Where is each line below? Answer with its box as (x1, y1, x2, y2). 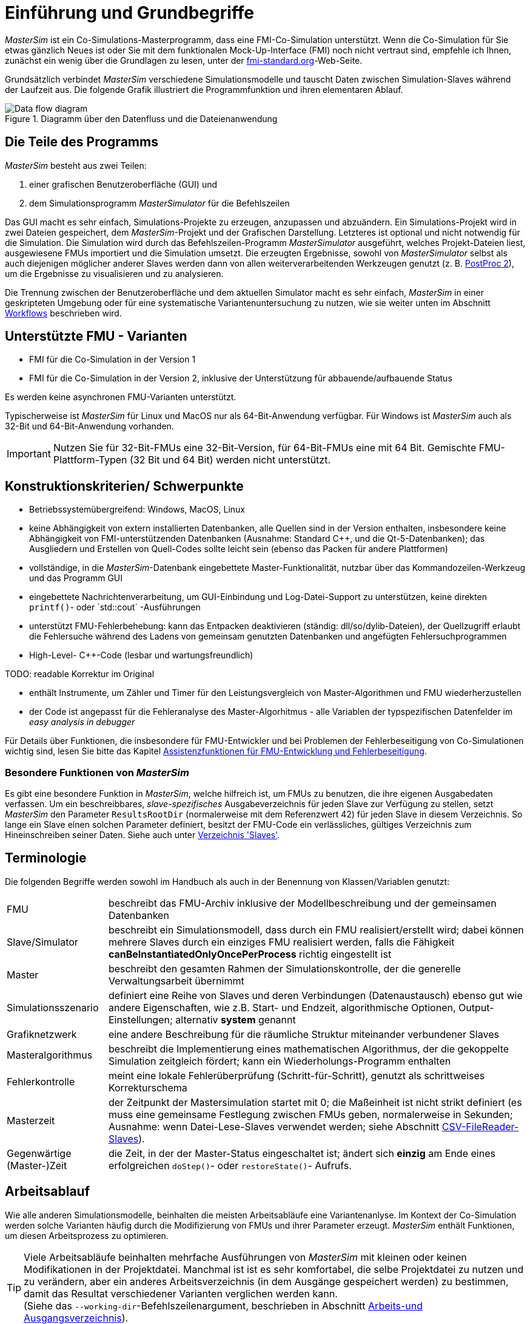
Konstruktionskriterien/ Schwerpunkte (5, 478, 244, 494)
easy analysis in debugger (29, 717, 135, 728)
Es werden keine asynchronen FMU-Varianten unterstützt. (5, 392, 236, 403)
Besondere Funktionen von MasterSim (5, 766, 189, 779)
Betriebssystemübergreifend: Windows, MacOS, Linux (29, 504, 245, 515)
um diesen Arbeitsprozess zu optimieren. (5, 1230, 169, 1241)
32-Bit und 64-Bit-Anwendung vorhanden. (5, 421, 174, 432)
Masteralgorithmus (7, 1048, 93, 1061)
